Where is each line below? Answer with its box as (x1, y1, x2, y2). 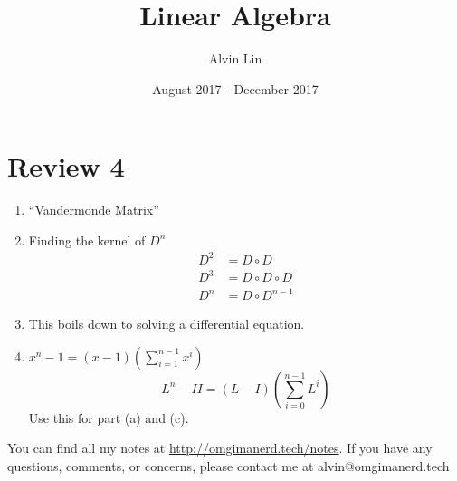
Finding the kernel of (28, 230, 146, 249)
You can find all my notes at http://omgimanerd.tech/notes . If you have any (7, 438, 433, 457)
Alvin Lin (208, 49, 262, 68)
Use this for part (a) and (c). (28, 408, 189, 427)
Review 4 (7, 148, 125, 185)
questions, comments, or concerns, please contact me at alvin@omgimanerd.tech (7, 456, 450, 475)
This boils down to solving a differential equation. (28, 314, 305, 333)
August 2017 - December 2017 (152, 79, 319, 98)
